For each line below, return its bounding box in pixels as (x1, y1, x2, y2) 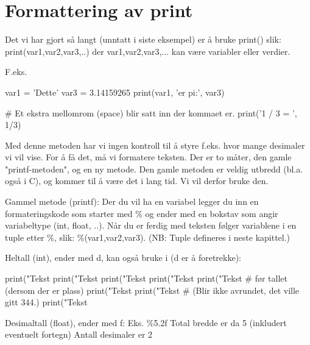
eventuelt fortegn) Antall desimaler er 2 (5, 328, 153, 341)
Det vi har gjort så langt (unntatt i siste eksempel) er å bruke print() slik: (5, 33, 281, 46)
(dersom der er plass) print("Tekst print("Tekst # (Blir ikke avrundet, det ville (5, 283, 300, 296)
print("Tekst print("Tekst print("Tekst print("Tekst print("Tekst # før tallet (5, 272, 287, 285)
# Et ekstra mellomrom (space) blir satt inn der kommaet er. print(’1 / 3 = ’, (5, 106, 297, 119)
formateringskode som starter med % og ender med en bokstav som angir (5, 207, 278, 219)
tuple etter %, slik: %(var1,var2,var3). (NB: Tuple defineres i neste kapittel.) (5, 230, 291, 243)
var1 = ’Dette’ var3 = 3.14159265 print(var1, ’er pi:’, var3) (5, 85, 225, 98)
